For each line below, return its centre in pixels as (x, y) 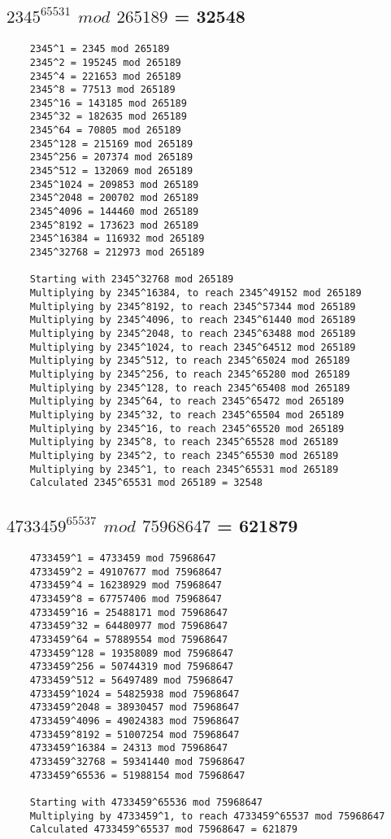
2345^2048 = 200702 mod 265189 (114, 198)
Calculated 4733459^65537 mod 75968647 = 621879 (163, 830)
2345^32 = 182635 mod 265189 (108, 117)
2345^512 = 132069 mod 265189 (111, 171)
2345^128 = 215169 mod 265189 (111, 144)
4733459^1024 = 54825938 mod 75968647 (135, 694)
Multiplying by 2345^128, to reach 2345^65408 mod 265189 (190, 388)
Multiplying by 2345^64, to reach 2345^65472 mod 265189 (187, 402)
